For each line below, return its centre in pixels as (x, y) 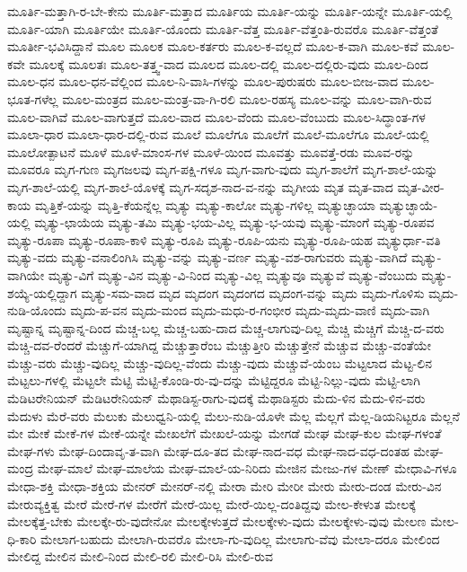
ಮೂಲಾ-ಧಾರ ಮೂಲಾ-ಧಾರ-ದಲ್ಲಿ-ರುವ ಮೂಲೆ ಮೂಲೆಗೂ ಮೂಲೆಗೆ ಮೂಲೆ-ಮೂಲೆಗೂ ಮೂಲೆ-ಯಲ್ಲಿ (218, 134)
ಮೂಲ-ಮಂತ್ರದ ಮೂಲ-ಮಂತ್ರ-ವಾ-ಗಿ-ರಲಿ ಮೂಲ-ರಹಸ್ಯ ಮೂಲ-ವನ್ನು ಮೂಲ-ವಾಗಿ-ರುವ (247, 98)
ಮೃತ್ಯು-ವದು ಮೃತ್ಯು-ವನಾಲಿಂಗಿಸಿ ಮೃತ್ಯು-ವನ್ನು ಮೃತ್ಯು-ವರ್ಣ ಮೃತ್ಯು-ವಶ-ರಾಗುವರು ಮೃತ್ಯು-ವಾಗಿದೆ (207, 257)
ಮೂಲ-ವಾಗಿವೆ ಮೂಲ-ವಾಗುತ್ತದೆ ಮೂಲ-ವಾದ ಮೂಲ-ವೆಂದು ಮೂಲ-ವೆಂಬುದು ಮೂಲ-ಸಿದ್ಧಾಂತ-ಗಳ (216, 116)
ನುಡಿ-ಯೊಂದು (37, 310)
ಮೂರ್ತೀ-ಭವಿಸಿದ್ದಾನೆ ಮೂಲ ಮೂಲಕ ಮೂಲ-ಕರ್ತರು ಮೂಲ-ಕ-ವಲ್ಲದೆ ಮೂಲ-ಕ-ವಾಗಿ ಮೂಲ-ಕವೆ (213, 46)
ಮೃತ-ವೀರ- (421, 186)
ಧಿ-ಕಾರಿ (22, 538)
